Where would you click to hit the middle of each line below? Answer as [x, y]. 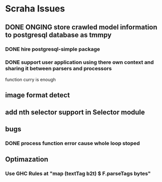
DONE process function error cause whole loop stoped [73, 143]
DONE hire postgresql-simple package [53, 49]
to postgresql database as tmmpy [58, 35]
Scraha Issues [35, 9]
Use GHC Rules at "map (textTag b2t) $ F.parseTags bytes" [78, 174]
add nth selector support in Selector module [75, 112]
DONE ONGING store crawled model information [81, 27]
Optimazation [27, 159]
